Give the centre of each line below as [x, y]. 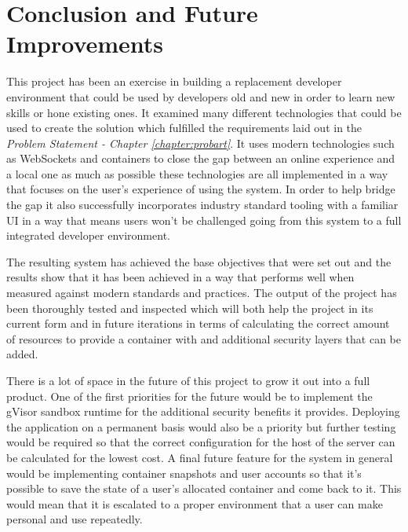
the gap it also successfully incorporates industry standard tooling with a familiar [202, 205]
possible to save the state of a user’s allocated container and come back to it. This [204, 488]
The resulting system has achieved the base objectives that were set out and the [199, 261]
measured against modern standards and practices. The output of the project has [202, 293]
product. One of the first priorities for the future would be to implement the [189, 396]
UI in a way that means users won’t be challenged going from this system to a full [204, 220]
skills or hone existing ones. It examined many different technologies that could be [204, 112]
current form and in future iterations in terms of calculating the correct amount [198, 323]
